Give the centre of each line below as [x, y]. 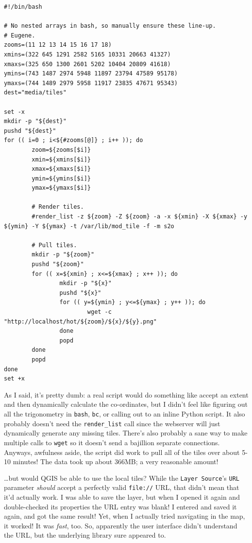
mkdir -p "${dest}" [35, 121]
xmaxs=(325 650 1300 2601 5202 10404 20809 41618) [87, 64]
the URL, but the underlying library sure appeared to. [85, 535]
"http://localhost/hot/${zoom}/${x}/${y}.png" [80, 321]
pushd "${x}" [80, 293]
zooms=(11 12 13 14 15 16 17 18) [58, 45]
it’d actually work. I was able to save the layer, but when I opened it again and [122, 497]
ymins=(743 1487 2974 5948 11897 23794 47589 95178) [91, 74]
